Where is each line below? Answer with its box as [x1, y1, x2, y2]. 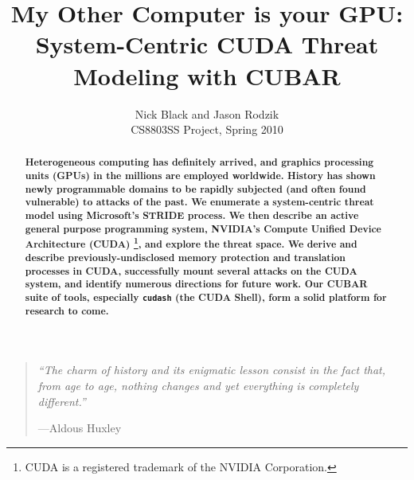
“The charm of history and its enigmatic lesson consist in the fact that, [37, 361, 386, 378]
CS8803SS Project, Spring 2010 [131, 121, 283, 138]
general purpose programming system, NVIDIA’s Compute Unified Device [25, 221, 381, 236]
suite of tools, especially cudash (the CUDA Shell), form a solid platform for [25, 291, 387, 305]
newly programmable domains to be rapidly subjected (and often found [25, 181, 366, 196]
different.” [37, 392, 86, 409]
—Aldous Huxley [37, 420, 122, 436]
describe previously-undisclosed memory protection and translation [25, 251, 346, 265]
